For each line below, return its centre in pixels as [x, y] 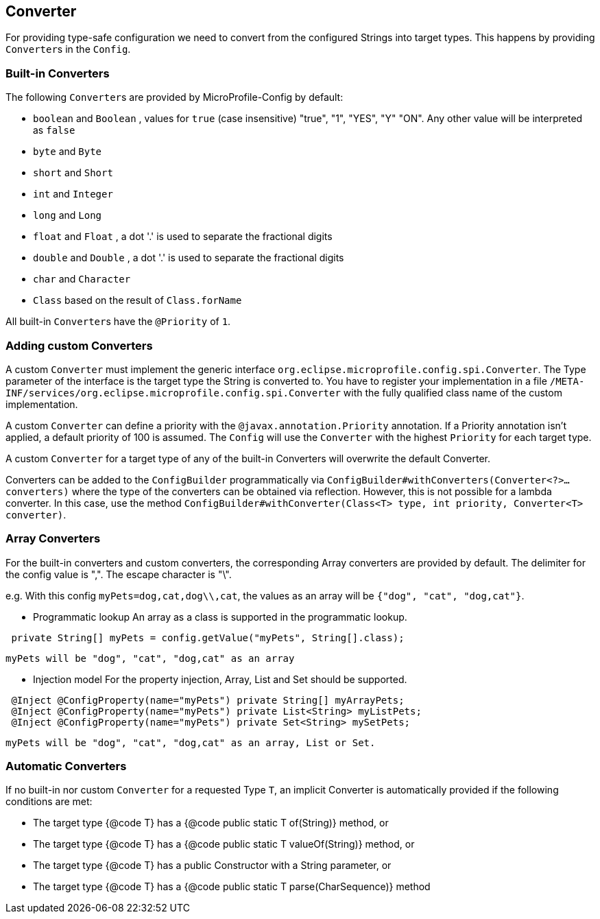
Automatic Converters [66, 766]
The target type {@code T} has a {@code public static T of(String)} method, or [211, 823]
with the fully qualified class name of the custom [453, 392]
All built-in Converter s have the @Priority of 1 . [118, 322]
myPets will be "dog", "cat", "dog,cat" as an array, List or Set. [191, 742]
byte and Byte [68, 152]
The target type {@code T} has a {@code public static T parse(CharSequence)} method [232, 887]
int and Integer [73, 194]
